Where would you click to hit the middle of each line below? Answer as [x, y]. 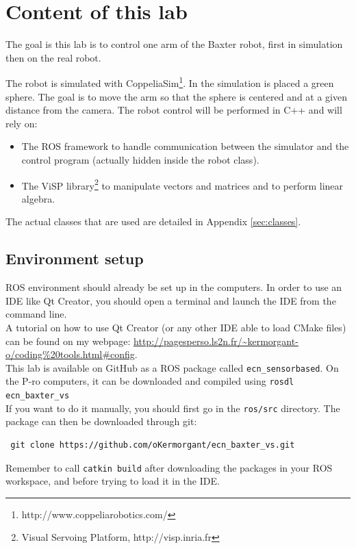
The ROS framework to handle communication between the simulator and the [185, 146]
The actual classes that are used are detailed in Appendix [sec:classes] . [153, 221]
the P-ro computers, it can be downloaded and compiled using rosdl [150, 381]
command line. [36, 314]
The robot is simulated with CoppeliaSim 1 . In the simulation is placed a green [170, 82]
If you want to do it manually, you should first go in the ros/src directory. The [173, 408]
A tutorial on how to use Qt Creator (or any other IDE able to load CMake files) [176, 327]
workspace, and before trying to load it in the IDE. [113, 481]
